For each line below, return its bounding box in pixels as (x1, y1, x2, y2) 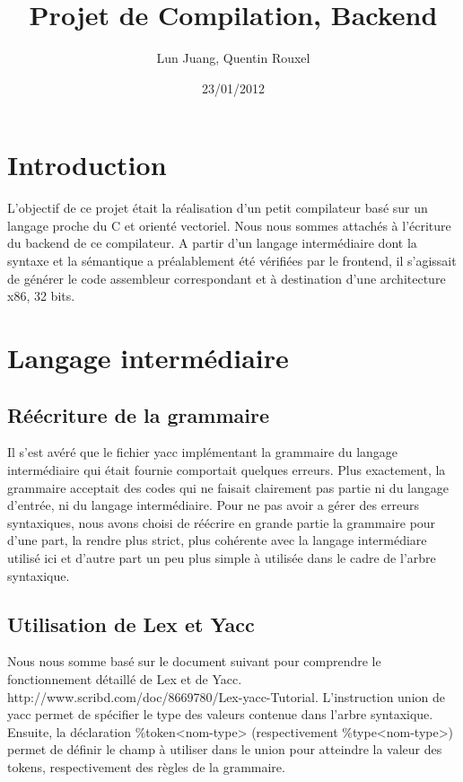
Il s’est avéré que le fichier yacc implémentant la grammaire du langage (7, 443, 398, 461)
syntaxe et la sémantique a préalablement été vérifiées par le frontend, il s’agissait (7, 251, 457, 270)
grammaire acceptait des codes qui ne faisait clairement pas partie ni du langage (7, 478, 449, 496)
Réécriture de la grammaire (7, 400, 269, 428)
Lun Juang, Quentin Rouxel (156, 48, 310, 67)
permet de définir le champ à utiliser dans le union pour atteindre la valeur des (7, 740, 442, 759)
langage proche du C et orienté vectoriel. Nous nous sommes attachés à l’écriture (7, 215, 451, 234)
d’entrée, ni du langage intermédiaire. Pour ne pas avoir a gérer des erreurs (7, 496, 419, 514)
